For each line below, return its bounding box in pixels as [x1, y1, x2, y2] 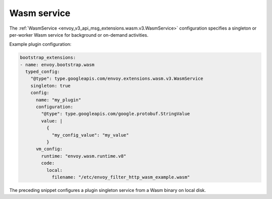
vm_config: [36, 146, 63, 152]
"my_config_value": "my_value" [51, 132, 129, 138]
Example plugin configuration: [9, 41, 72, 47]
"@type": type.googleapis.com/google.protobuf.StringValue [41, 111, 190, 117]
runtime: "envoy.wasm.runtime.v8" [41, 153, 126, 159]
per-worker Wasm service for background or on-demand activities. [9, 32, 149, 38]
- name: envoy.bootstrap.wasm [20, 62, 95, 67]
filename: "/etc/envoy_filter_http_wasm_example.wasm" [51, 174, 190, 180]
